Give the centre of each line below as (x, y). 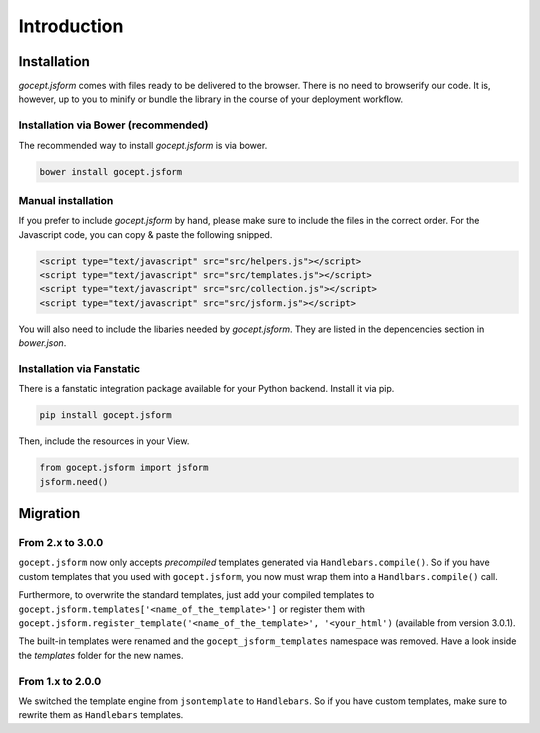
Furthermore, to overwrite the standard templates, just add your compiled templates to (196, 595)
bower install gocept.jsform (111, 171)
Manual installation (66, 200)
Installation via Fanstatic (79, 368)
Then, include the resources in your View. (104, 441)
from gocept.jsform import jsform (124, 468)
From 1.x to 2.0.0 (60, 681)
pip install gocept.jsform (105, 415)
